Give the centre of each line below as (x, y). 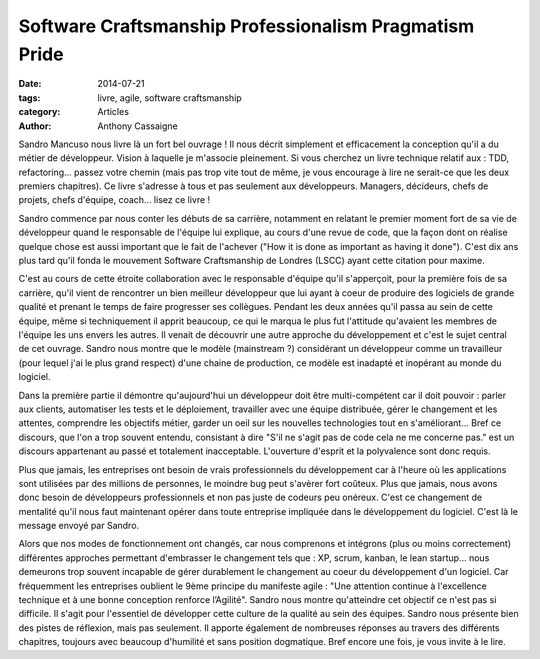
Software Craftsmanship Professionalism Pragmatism (246, 26)
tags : (29, 97)
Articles (113, 112)
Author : (35, 126)
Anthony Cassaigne (138, 126)
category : (39, 112)
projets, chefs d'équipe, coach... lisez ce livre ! (114, 200)
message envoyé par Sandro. (79, 526)
